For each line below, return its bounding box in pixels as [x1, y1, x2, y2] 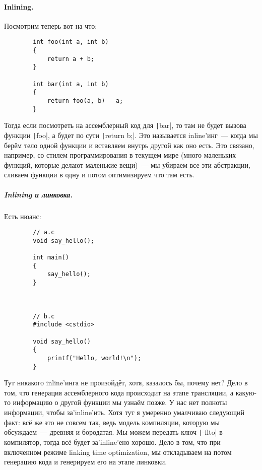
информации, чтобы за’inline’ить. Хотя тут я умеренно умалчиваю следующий [4, 407, 244, 418]
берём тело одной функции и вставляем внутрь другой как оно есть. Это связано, [4, 140, 254, 150]
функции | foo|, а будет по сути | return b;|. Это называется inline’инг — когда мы [4, 129, 258, 140]
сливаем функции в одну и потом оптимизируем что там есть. [4, 169, 194, 180]
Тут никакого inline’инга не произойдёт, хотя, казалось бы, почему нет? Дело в [4, 377, 248, 388]
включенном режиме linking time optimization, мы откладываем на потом [4, 446, 232, 457]
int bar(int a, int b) [33, 80, 109, 88]
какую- [235, 387, 257, 397]
